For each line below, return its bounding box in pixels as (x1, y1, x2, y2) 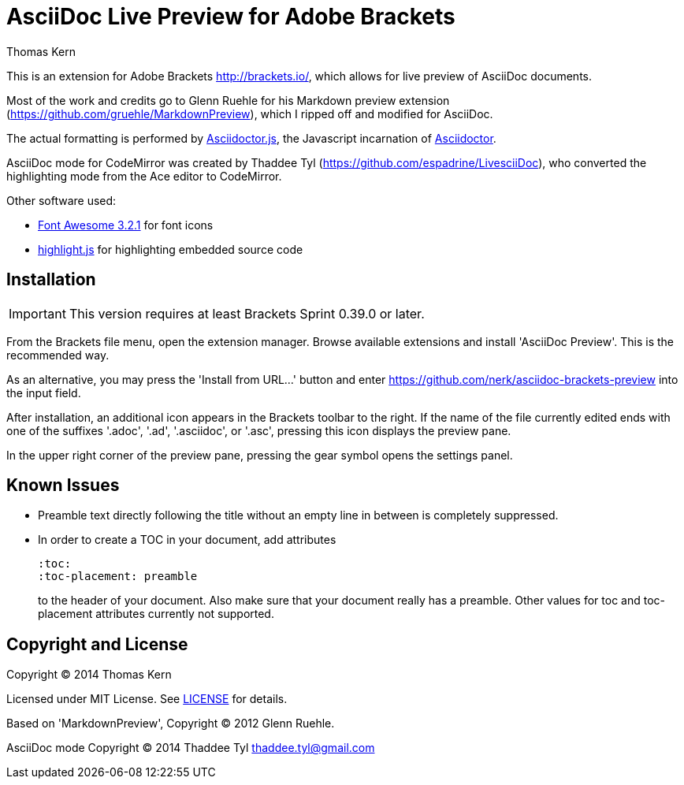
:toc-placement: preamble (38, 570, 198, 583)
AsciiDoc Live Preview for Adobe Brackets (6, 3, 455, 30)
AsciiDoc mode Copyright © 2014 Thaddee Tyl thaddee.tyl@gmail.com (6, 741, 375, 755)
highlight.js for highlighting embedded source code (38, 242, 303, 256)
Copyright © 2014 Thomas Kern (6, 668, 172, 682)
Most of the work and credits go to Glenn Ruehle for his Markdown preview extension (6, 93, 450, 107)
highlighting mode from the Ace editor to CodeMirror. (6, 169, 282, 183)
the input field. (6, 385, 81, 400)
